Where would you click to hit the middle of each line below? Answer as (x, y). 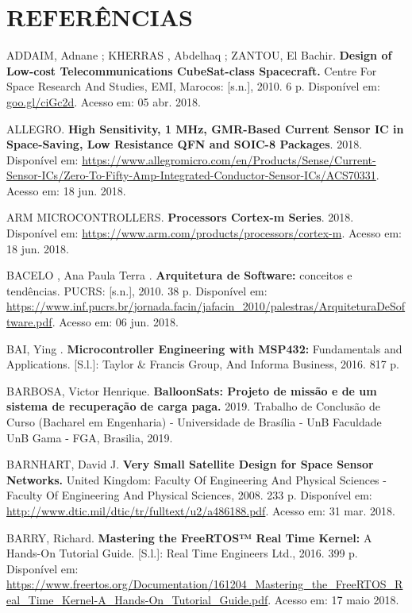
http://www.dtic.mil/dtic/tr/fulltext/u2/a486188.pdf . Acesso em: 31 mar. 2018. (201, 510)
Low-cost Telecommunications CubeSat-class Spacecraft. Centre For (192, 70)
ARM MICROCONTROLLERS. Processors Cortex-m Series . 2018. (180, 217)
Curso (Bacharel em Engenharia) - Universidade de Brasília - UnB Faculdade (194, 422)
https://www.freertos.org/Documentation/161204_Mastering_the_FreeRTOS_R (205, 584)
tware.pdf (29, 322)
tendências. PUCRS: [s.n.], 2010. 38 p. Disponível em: (137, 290)
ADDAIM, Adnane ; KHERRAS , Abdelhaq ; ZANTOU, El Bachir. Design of (199, 55)
